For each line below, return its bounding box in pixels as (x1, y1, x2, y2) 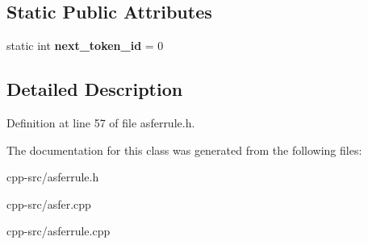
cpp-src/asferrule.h (6, 168, 99, 185)
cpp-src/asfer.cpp (6, 195, 91, 212)
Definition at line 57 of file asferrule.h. (6, 114, 195, 131)
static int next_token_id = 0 (6, 37, 164, 54)
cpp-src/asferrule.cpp (6, 222, 111, 239)
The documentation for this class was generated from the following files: (6, 141, 362, 158)
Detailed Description (6, 77, 183, 102)
